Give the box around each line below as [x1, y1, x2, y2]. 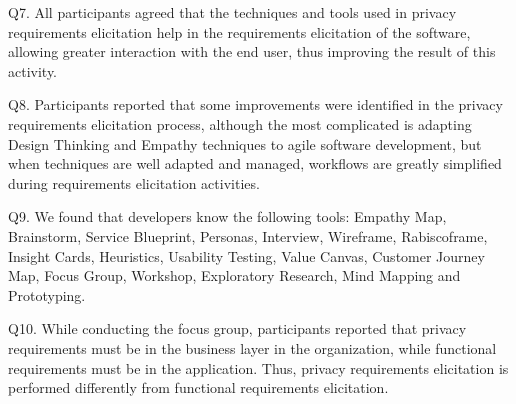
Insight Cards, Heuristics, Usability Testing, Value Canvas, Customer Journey [8, 245, 485, 266]
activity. [8, 60, 58, 81]
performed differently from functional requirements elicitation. [8, 377, 389, 398]
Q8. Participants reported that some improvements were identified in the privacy [8, 94, 503, 115]
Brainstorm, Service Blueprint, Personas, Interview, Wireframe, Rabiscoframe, [8, 225, 488, 246]
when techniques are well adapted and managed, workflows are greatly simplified [8, 153, 502, 174]
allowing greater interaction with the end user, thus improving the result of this [8, 41, 496, 62]
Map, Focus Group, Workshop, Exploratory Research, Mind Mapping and [8, 265, 461, 286]
